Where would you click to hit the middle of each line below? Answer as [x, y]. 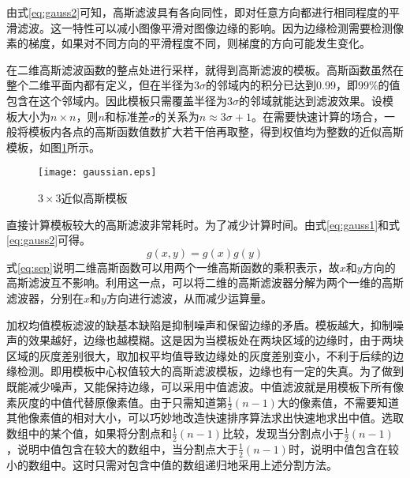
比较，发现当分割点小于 [283, 433]
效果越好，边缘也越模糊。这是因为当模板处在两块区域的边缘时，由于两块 [216, 340]
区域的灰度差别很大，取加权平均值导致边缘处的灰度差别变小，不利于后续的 [199, 355]
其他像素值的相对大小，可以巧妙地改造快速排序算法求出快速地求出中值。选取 [205, 418]
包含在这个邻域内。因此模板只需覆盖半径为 [117, 100]
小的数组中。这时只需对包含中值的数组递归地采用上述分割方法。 [172, 464]
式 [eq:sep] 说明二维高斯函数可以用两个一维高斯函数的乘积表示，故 [173, 267]
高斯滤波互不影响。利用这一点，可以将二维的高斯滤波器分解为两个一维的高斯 [205, 282]
